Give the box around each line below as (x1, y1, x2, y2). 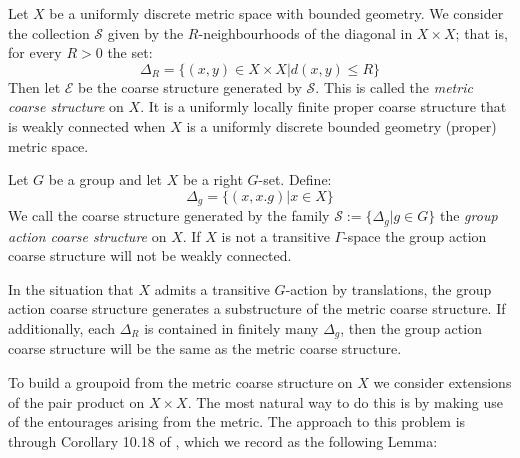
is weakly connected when (8, 115, 166, 136)
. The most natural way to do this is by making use (187, 391, 503, 412)
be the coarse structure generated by (78, 76, 302, 97)
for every (8, 42, 62, 63)
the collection (8, 22, 90, 43)
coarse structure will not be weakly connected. (8, 245, 292, 266)
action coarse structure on (8, 225, 167, 246)
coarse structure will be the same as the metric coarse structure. (8, 338, 402, 359)
